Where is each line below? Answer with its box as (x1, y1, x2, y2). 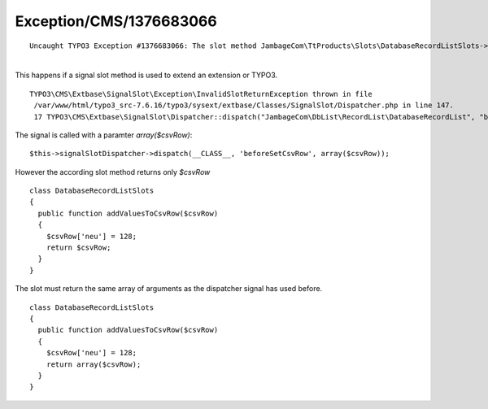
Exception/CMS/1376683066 (15, 12, 217, 30)
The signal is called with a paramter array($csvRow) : (15, 130, 193, 140)
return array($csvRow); (46, 359, 142, 369)
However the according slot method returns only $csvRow (15, 167, 211, 176)
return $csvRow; (46, 243, 111, 252)
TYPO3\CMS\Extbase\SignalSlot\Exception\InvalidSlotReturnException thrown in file (29, 89, 373, 98)
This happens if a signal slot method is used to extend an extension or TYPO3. (15, 70, 278, 80)
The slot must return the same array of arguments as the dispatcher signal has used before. (15, 284, 323, 294)
